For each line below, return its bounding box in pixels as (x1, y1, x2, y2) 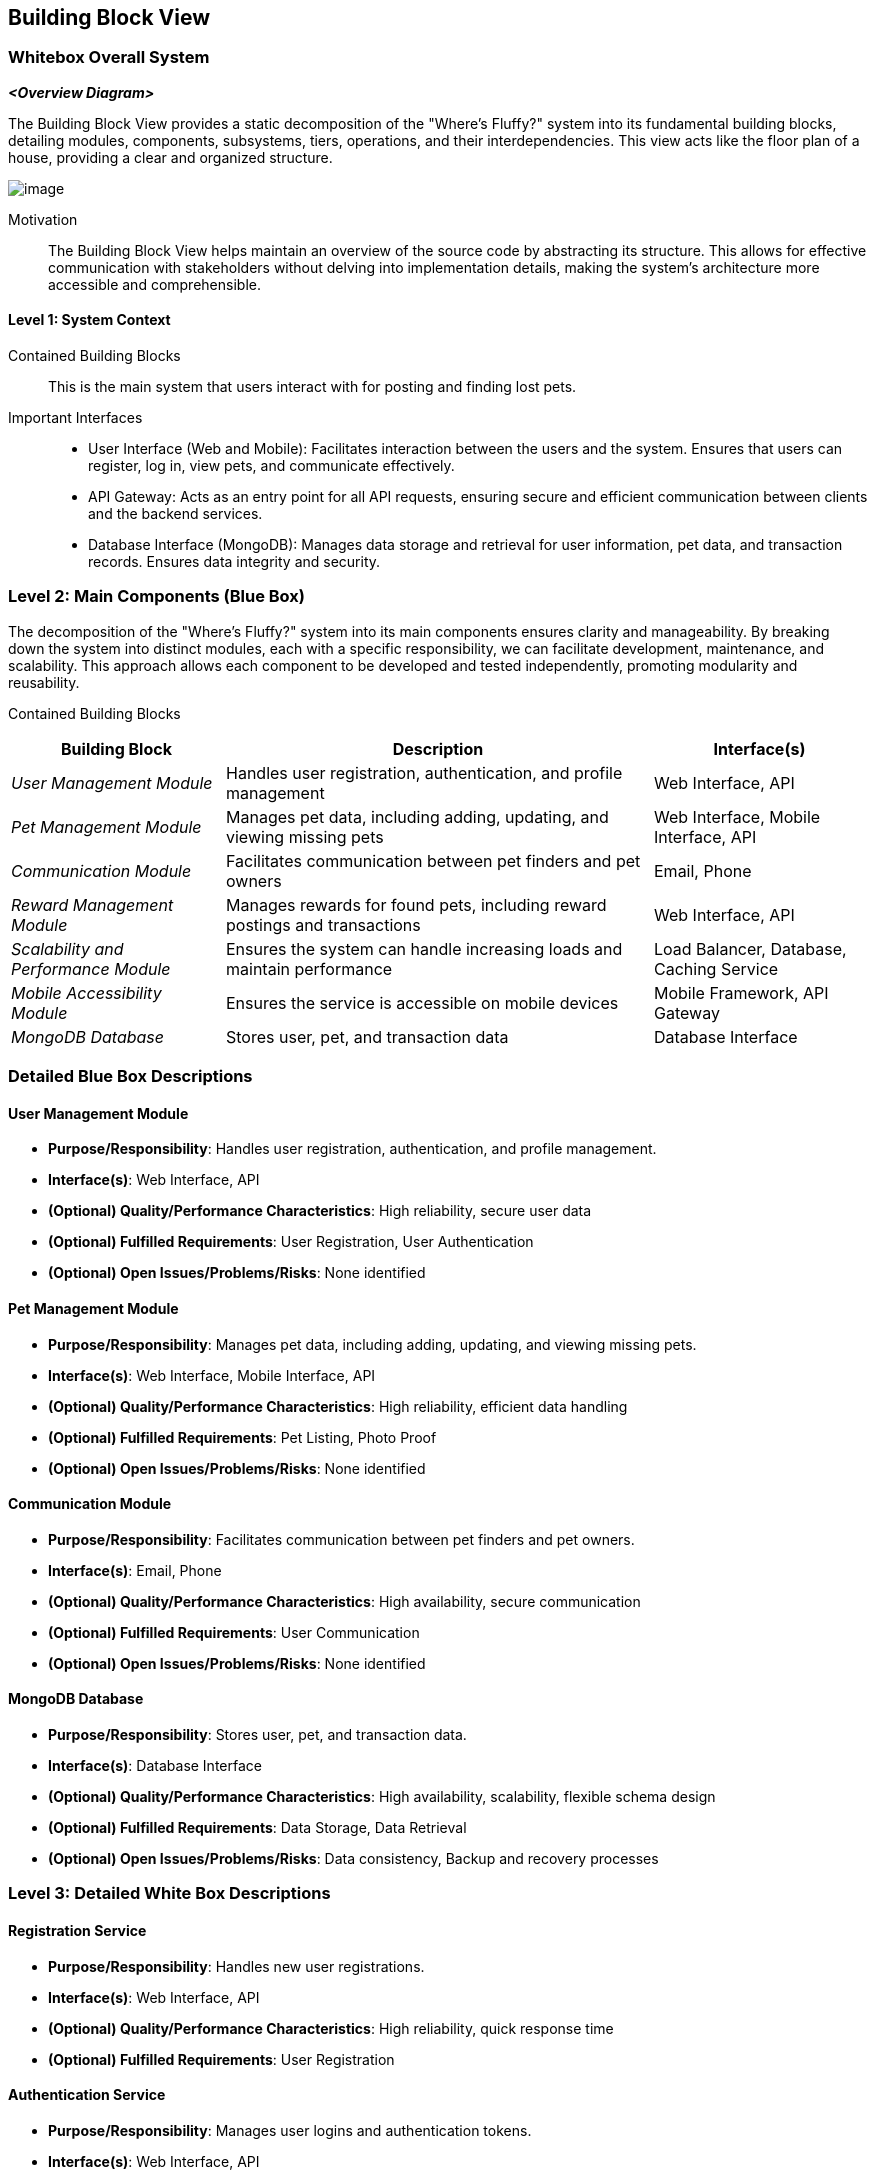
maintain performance (226, 958, 393, 979)
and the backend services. (88, 505, 263, 523)
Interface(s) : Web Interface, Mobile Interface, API (48, 1366, 376, 1384)
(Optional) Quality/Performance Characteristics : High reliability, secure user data (48, 1202, 592, 1220)
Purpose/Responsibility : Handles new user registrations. (48, 1957, 425, 1975)
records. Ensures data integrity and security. (88, 553, 381, 571)
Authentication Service (8, 2086, 166, 2104)
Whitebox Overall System (8, 47, 210, 68)
